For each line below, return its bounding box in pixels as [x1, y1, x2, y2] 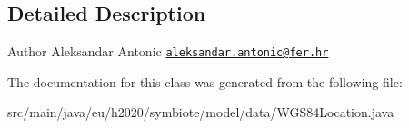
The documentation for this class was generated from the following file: [7, 72, 403, 91]
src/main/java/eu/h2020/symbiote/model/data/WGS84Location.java [7, 103, 394, 122]
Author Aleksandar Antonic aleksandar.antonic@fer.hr [7, 42, 329, 61]
